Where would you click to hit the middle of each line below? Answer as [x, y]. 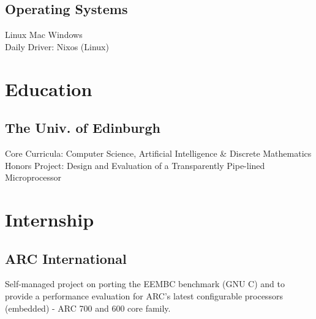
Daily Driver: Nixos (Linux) [57, 46]
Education [49, 88]
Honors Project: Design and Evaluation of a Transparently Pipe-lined [135, 165]
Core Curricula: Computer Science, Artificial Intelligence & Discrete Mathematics [158, 153]
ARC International [66, 258]
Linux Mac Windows [44, 35]
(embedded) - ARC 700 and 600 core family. [88, 308]
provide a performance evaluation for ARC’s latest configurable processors [144, 295]
